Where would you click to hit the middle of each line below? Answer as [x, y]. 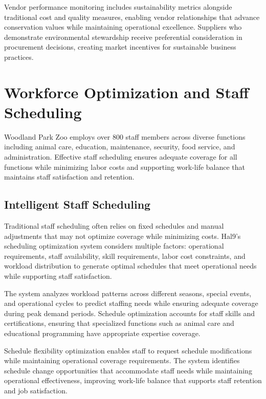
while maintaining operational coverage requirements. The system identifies [122, 360]
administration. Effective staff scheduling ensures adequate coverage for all [121, 157]
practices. [19, 57]
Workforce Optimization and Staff [127, 92]
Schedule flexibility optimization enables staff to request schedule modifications [128, 350]
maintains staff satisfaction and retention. [69, 177]
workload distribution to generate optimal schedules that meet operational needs [130, 266]
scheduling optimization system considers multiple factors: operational [114, 246]
